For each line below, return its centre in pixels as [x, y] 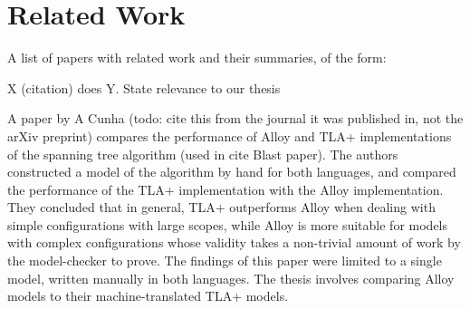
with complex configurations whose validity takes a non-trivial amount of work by [234, 242]
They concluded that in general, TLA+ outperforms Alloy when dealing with [221, 207]
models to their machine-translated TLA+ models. [148, 296]
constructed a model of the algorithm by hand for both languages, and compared [232, 172]
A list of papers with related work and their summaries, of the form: [197, 58]
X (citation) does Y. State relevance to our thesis [144, 87]
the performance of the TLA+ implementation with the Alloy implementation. [225, 189]
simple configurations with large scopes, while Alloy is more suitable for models [228, 224]
